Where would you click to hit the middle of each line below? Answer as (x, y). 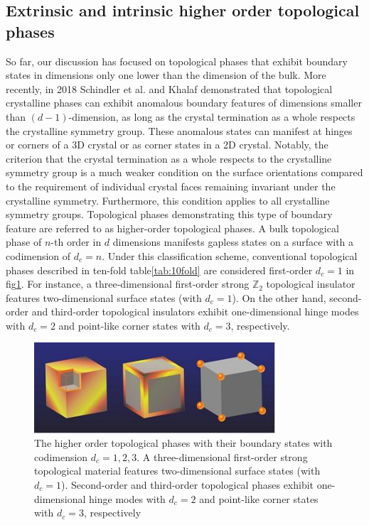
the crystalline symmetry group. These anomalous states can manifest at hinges (179, 130)
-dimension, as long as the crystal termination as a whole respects (212, 116)
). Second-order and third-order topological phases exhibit (187, 485)
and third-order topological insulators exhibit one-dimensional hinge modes (195, 312)
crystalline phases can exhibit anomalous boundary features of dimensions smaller (184, 103)
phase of (24, 242)
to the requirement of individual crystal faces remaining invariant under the (171, 186)
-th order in (76, 242)
